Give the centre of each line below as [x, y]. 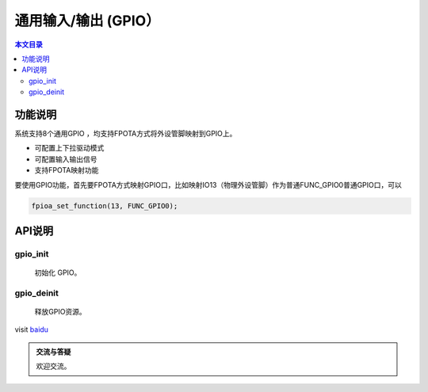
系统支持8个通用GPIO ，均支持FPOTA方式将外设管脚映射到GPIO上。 [126, 134]
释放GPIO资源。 [60, 312]
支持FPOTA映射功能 [67, 170]
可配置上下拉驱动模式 [69, 148]
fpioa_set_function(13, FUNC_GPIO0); [105, 206]
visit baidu [32, 329]
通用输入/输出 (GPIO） [87, 21]
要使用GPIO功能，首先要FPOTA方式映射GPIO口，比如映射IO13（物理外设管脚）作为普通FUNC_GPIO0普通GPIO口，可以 [208, 185]
